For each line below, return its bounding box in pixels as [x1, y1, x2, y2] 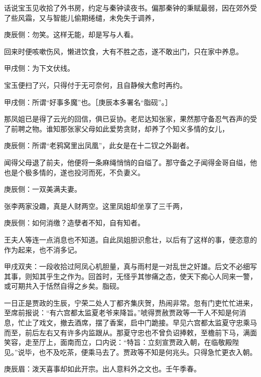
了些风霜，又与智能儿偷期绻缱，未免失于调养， [4, 12, 159, 23]
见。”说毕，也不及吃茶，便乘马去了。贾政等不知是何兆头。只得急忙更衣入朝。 [4, 346, 257, 357]
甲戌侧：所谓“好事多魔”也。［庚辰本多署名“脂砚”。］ [4, 96, 172, 107]
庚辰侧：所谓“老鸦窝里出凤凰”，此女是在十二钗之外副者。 [4, 140, 194, 151]
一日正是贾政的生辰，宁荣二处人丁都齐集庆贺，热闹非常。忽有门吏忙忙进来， [4, 297, 257, 308]
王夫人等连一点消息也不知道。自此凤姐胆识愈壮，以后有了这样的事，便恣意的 [4, 234, 257, 244]
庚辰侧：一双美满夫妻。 [4, 184, 81, 194]
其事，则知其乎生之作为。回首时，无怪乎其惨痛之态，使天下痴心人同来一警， [4, 271, 257, 281]
